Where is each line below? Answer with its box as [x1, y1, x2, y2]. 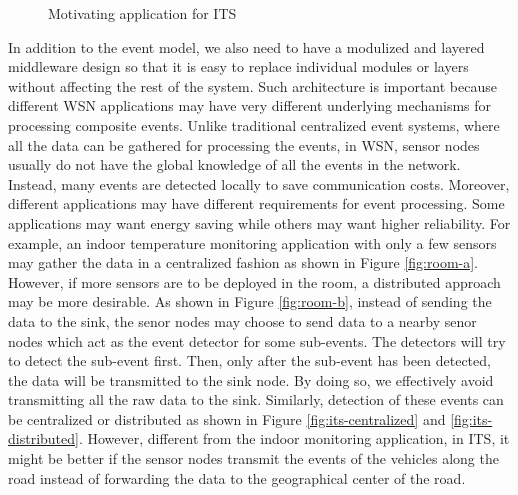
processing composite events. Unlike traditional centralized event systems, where [8, 114, 500, 135]
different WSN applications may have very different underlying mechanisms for [8, 95, 492, 116]
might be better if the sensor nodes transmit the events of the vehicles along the [8, 448, 499, 469]
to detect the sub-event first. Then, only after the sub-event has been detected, [8, 350, 491, 371]
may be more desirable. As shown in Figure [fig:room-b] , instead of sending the [8, 291, 492, 312]
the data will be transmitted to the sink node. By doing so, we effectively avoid [8, 369, 494, 390]
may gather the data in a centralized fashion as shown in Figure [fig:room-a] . [8, 252, 479, 273]
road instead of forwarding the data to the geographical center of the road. [8, 467, 466, 488]
